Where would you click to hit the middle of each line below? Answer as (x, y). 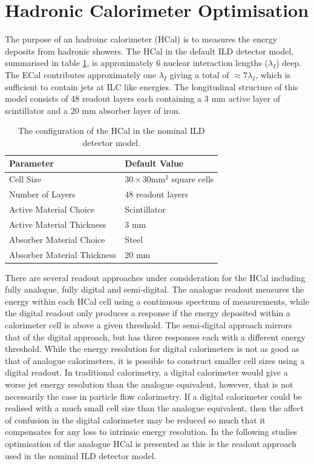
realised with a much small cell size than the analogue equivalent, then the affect (155, 408)
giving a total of (199, 74)
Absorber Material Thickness (63, 254)
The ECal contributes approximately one (81, 74)
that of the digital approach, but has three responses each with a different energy (155, 336)
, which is (273, 74)
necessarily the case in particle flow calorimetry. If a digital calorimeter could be (153, 396)
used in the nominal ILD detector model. (81, 455)
